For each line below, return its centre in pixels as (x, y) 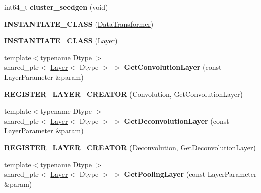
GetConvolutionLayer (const (173, 67)
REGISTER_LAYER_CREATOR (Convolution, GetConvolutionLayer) (123, 94)
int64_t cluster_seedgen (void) (56, 7)
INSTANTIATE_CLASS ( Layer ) (61, 40)
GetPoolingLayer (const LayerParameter (190, 174)
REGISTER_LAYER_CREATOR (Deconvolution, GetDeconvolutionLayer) (130, 147)
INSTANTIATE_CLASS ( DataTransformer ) (79, 23)
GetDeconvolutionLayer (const (177, 120)
